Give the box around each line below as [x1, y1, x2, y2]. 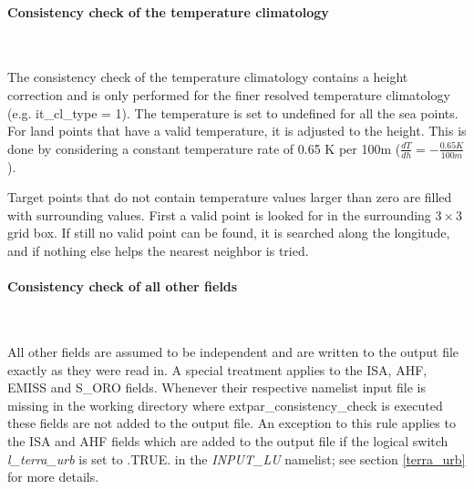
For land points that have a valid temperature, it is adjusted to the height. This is [7, 121, 467, 140]
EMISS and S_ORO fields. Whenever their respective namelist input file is [7, 378, 426, 397]
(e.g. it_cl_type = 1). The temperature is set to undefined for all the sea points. [7, 103, 459, 122]
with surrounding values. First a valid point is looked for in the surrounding [7, 205, 431, 224]
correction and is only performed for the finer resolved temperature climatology [7, 85, 450, 104]
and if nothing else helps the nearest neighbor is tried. [7, 240, 309, 260]
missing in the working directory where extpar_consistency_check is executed [7, 395, 443, 414]
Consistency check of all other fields [7, 277, 238, 296]
